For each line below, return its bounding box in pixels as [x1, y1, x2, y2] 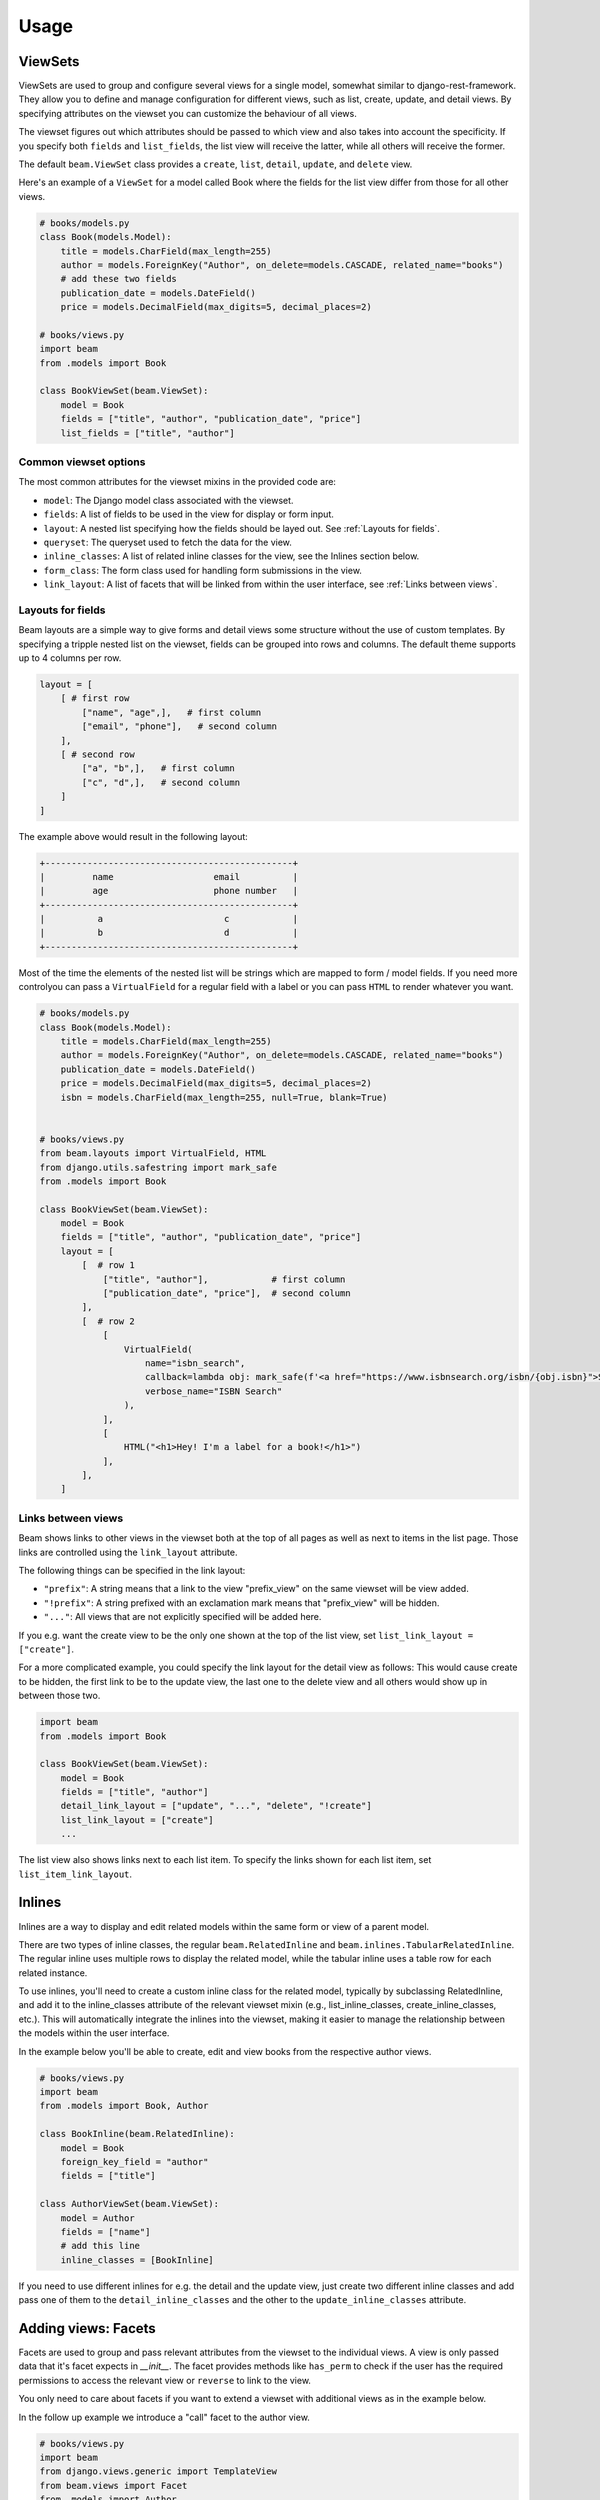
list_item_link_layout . [18, 1868, 133, 1880]
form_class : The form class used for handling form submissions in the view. [43, 564, 362, 576]
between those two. [18, 1690, 101, 1702]
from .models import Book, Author [39, 2100, 209, 2112]
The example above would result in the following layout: [18, 830, 249, 842]
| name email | [39, 871, 299, 882]
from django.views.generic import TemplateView [39, 2466, 277, 2477]
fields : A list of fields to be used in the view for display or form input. [43, 508, 335, 520]
